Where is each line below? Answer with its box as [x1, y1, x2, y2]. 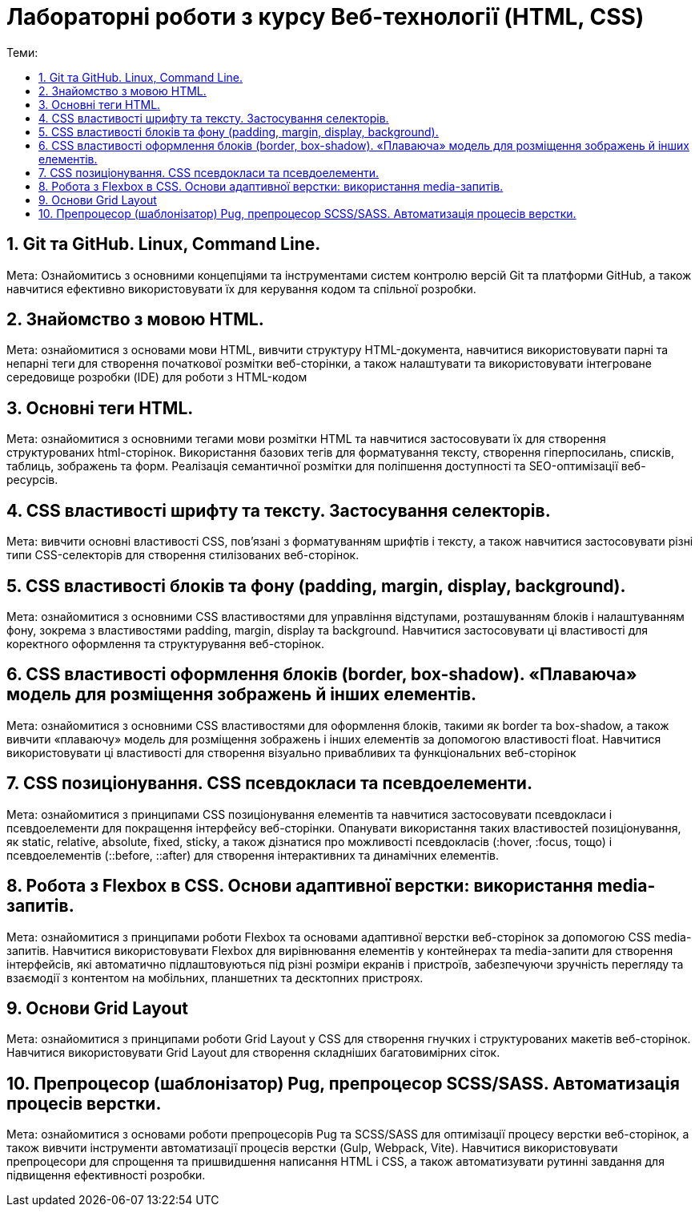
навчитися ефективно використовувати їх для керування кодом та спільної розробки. [6, 281, 476, 296]
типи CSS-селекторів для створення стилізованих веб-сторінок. [6, 548, 360, 562]
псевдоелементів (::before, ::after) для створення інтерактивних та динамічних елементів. [6, 848, 500, 862]
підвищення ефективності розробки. [6, 1168, 206, 1183]
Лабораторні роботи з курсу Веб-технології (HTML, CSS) [6, 3, 645, 30]
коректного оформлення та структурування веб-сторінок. [6, 636, 324, 651]
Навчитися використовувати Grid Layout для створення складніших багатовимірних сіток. [6, 1046, 500, 1060]
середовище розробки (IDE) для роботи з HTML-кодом [6, 370, 307, 385]
